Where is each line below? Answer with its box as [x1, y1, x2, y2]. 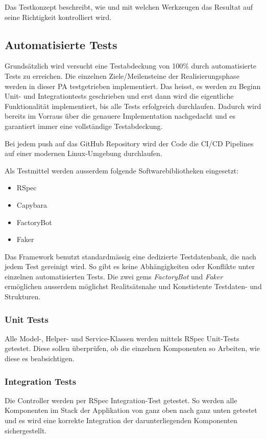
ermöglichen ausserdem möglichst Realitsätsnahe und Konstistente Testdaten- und [5, 281, 262, 292]
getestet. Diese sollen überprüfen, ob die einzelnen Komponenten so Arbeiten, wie [5, 343, 260, 354]
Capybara [16, 199, 47, 210]
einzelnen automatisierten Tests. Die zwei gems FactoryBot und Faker [5, 271, 223, 281]
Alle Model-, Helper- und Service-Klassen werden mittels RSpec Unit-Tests [5, 333, 239, 343]
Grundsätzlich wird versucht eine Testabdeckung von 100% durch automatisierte [5, 60, 256, 71]
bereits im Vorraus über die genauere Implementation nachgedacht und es [5, 111, 235, 121]
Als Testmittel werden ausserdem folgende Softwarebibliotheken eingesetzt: [5, 165, 239, 175]
